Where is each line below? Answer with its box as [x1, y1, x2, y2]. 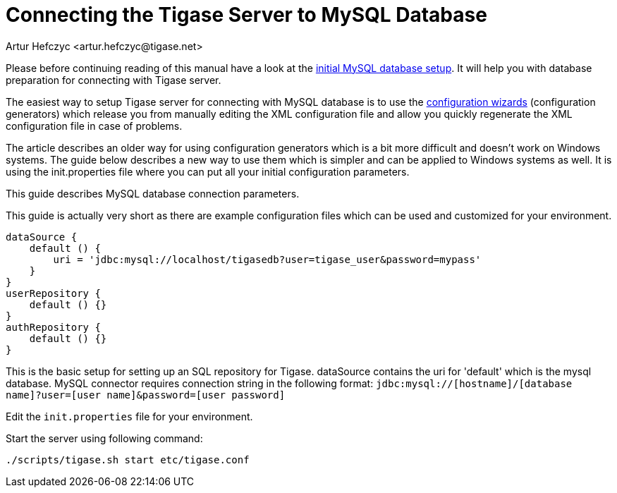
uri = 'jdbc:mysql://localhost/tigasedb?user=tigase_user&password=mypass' [53, 253, 482, 265]
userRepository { [6, 287, 101, 299]
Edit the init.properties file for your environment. [6, 410, 253, 422]
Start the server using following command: [6, 432, 203, 444]
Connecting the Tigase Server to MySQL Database [6, 3, 487, 27]
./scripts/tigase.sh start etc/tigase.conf [6, 454, 250, 465]
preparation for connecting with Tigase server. [6, 73, 221, 86]
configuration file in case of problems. [6, 119, 183, 132]
